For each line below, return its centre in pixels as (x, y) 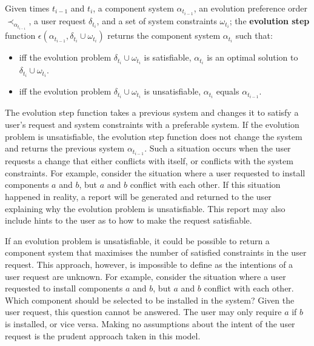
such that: (254, 35)
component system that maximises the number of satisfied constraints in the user (156, 252)
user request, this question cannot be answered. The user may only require (143, 312)
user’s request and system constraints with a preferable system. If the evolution (152, 124)
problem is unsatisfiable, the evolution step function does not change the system (154, 136)
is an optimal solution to (252, 57)
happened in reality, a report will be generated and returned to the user (138, 197)
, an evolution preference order (251, 8)
